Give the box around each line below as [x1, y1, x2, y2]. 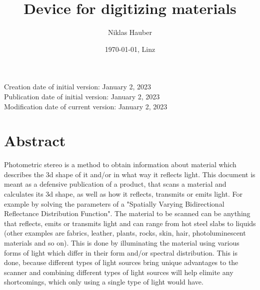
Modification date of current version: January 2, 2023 [4, 101, 167, 111]
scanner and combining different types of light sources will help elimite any [4, 267, 233, 277]
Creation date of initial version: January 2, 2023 [4, 81, 151, 92]
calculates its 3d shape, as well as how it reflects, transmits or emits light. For [4, 189, 242, 199]
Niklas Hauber [107, 27, 152, 37]
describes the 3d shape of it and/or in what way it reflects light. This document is [4, 169, 255, 179]
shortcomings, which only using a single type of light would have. [4, 277, 203, 287]
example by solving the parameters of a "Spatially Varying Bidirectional [4, 198, 224, 209]
